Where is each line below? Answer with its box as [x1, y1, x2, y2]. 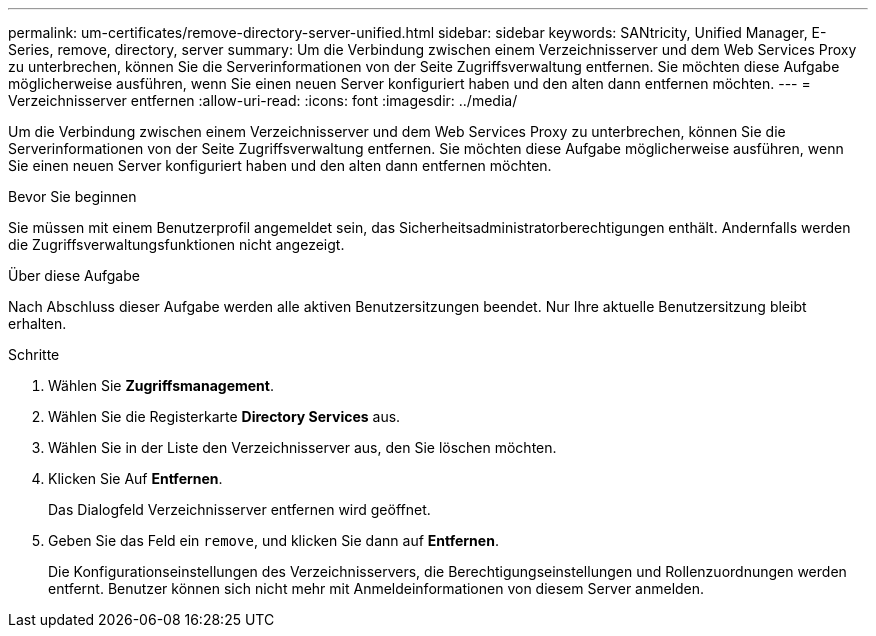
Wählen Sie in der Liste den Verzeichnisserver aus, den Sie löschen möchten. [48, 439, 557, 456]
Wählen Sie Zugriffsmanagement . [48, 377, 274, 394]
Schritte [8, 346, 60, 363]
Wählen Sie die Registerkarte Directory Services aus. [48, 408, 401, 425]
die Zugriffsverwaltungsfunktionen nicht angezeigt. [8, 236, 345, 253]
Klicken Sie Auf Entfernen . [48, 470, 223, 487]
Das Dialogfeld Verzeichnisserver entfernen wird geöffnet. [48, 501, 431, 518]
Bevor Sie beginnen [8, 188, 137, 205]
